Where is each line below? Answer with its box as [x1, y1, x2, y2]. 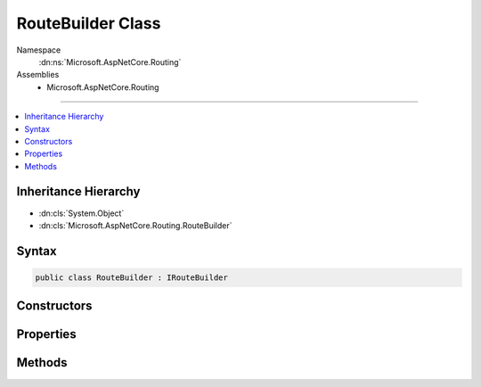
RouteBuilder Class [16, 13, 161, 33]
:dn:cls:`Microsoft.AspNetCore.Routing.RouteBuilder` [38, 219, 232, 231]
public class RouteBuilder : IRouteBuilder [35, 272, 229, 283]
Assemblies [16, 70, 60, 80]
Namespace [16, 45, 61, 55]
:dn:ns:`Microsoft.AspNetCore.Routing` [38, 56, 182, 67]
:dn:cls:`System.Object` [38, 208, 125, 218]
